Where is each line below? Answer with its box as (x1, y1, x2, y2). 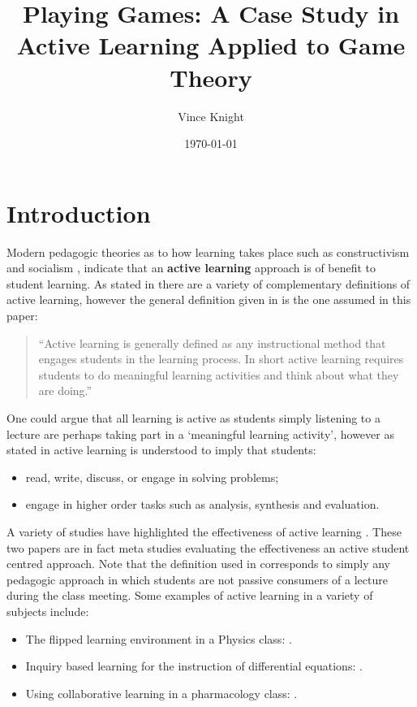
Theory (170, 60, 252, 93)
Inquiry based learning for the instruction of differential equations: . (25, 657, 363, 674)
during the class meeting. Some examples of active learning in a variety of (6, 587, 373, 604)
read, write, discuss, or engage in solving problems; (25, 468, 279, 485)
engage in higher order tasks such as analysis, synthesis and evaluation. (25, 496, 380, 513)
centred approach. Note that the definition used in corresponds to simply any (6, 555, 390, 572)
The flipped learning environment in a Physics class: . (25, 630, 292, 647)
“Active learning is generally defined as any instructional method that (38, 334, 386, 351)
